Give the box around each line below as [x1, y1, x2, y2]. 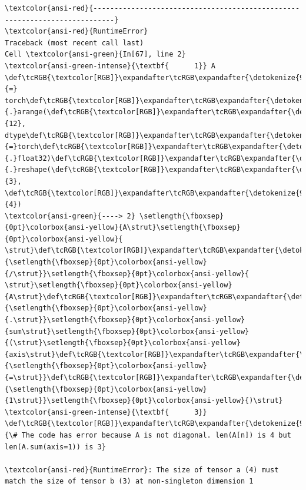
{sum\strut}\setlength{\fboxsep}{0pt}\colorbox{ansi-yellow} [5, 327, 250, 336]
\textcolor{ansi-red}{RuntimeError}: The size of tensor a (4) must [5, 465, 279, 474]
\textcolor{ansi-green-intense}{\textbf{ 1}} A [5, 61, 215, 70]
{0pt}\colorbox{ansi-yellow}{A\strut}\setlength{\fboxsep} [5, 223, 241, 232]
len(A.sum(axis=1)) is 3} [5, 442, 106, 451]
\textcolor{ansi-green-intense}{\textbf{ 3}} [5, 408, 207, 416]
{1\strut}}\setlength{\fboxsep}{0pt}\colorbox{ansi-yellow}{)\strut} [5, 396, 283, 405]
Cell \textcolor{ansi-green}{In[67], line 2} [5, 50, 186, 59]
